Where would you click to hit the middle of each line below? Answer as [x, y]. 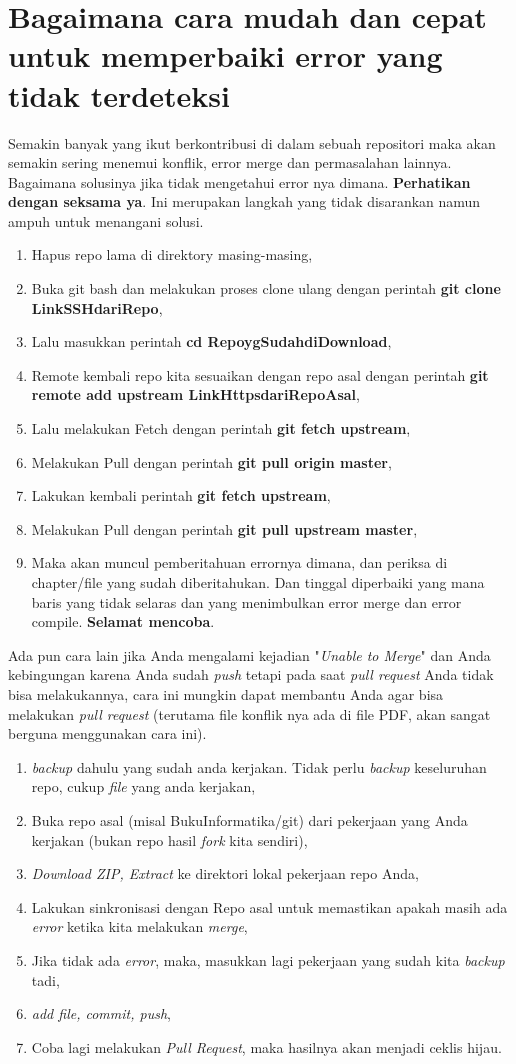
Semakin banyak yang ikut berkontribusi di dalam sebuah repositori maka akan [252, 142]
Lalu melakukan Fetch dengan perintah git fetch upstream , [221, 428]
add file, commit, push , [101, 1013]
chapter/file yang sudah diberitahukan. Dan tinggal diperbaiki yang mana [258, 582]
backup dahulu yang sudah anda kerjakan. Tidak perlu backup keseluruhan [259, 766]
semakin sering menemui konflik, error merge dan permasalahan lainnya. [230, 162]
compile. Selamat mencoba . [123, 621]
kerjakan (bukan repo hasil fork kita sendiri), [169, 839]
